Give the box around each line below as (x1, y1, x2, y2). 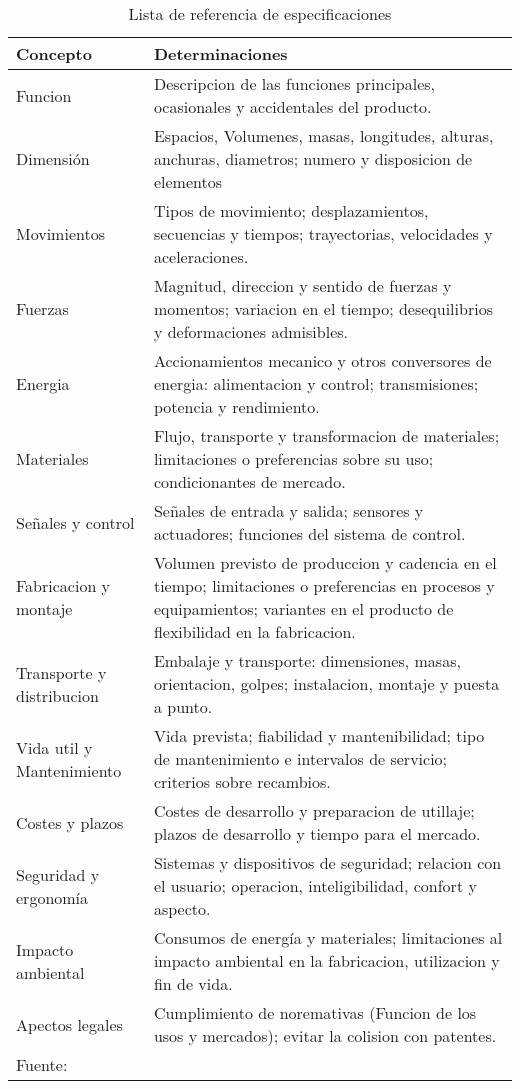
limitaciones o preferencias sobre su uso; (153, 447, 434, 470)
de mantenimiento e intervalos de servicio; (153, 747, 448, 770)
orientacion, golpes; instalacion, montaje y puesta (153, 672, 500, 695)
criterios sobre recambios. (153, 770, 331, 793)
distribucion (16, 683, 99, 707)
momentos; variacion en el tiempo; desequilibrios (153, 297, 493, 320)
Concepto (16, 42, 92, 65)
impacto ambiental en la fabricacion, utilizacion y (153, 949, 500, 972)
